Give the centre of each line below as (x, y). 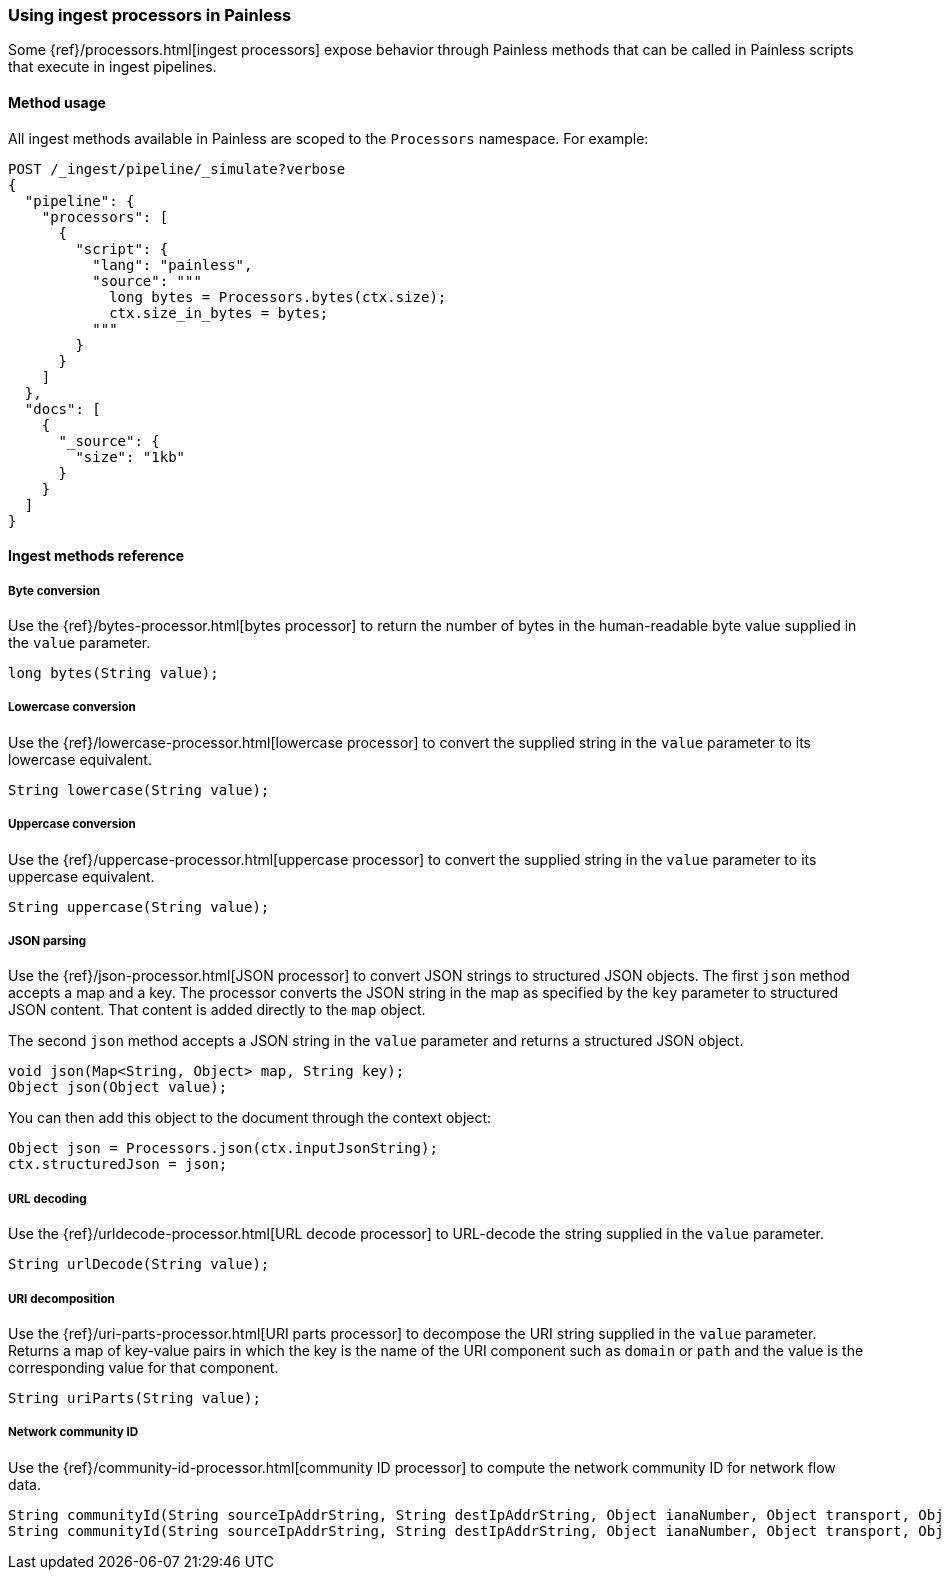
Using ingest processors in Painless (150, 15)
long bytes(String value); (113, 672)
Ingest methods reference (96, 556)
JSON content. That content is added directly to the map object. (217, 1010)
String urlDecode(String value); (139, 1264)
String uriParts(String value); (134, 1397)
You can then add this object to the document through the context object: (250, 1118)
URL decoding (47, 1198)
